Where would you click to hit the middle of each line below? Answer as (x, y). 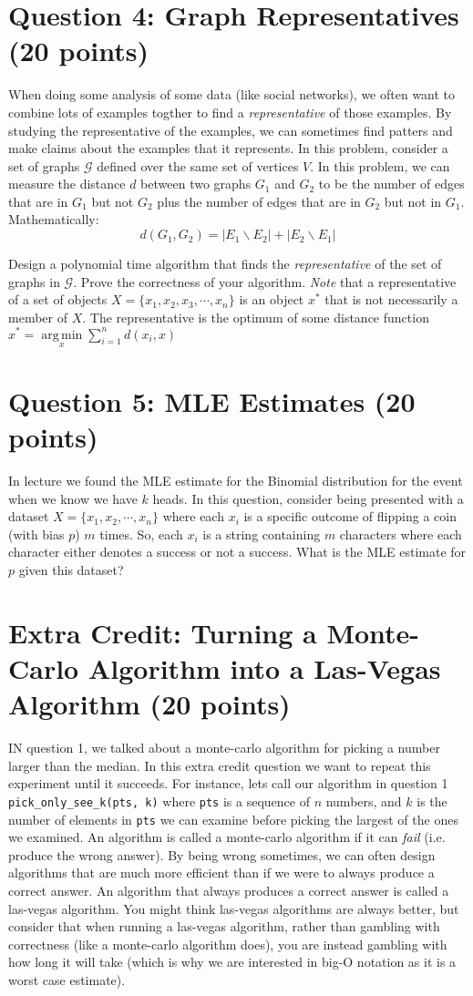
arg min (62, 335)
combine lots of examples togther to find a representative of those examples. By (230, 112)
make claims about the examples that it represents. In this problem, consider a (228, 148)
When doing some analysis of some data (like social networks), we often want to (232, 94)
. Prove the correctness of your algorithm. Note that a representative (265, 281)
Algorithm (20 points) (149, 704)
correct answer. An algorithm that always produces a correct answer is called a (229, 890)
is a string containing (262, 534)
